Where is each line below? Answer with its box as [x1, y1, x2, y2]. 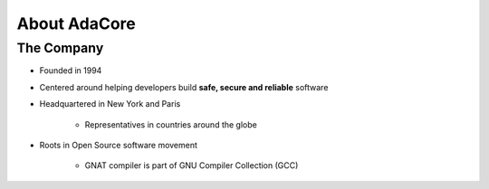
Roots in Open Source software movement [39, 139, 198, 150]
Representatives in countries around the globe [84, 118, 257, 130]
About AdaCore [16, 14, 136, 33]
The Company [16, 40, 104, 56]
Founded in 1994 [39, 65, 102, 76]
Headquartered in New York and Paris [39, 99, 181, 109]
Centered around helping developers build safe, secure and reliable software [39, 81, 329, 92]
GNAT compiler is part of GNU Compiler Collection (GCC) [84, 160, 299, 171]
